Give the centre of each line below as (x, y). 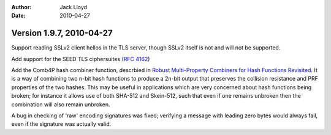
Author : (21, 7)
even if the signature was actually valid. (61, 124)
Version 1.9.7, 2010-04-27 (62, 33)
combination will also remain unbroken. (61, 104)
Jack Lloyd (74, 7)
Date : (18, 16)
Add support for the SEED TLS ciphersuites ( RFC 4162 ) (81, 59)
